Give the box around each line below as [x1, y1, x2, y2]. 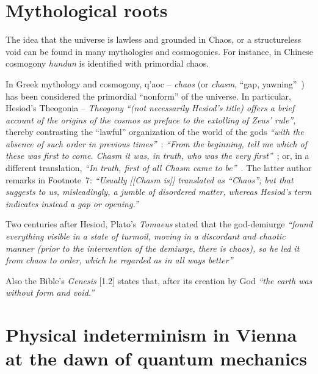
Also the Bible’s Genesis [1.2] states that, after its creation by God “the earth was [5, 274, 313, 287]
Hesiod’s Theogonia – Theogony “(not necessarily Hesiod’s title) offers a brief [5, 101, 295, 114]
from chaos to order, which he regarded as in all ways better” [5, 254, 233, 266]
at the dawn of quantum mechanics [5, 346, 307, 371]
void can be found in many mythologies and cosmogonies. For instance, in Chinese [5, 45, 313, 57]
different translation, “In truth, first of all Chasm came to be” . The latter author [5, 161, 312, 174]
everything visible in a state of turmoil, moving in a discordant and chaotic [5, 230, 286, 243]
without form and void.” [5, 286, 95, 299]
